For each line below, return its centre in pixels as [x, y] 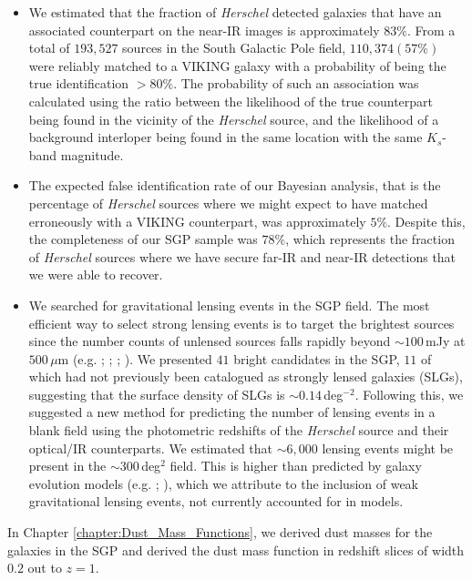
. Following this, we [409, 394]
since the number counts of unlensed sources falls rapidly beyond [210, 341]
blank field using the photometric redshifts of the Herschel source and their [239, 430]
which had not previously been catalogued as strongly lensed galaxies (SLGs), [246, 376]
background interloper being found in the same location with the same [226, 137]
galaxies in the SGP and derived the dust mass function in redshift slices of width [236, 549]
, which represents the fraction [370, 239]
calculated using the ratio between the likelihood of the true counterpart [231, 101]
